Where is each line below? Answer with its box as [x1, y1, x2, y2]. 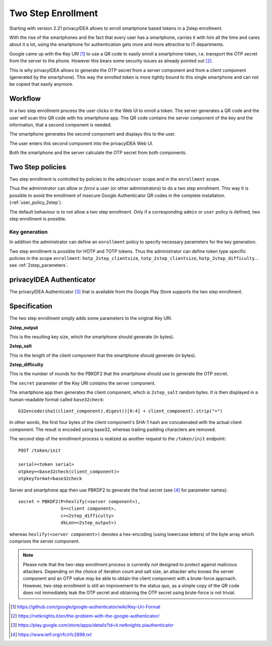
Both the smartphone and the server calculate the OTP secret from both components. [9, 149, 187, 156]
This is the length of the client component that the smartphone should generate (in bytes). [9, 352, 196, 358]
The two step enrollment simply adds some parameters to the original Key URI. [9, 315, 172, 321]
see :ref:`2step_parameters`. [9, 262, 69, 268]
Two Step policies [9, 163, 66, 171]
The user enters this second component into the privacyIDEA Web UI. [9, 140, 154, 146]
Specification [9, 302, 52, 310]
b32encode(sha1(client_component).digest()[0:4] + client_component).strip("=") [18, 408, 223, 414]
